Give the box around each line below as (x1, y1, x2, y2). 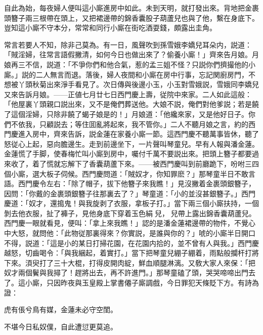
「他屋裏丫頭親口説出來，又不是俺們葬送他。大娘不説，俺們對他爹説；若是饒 (4, 99, 259, 109)
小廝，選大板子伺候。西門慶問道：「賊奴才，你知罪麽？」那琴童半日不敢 (11, 168, 248, 179)
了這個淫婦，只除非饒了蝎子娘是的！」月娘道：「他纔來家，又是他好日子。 (4, 108, 248, 119)
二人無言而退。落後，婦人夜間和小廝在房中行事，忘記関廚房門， (35, 69, 248, 79)
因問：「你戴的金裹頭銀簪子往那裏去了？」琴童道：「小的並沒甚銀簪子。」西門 (4, 188, 255, 198)
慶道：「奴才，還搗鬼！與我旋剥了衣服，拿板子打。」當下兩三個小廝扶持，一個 (4, 198, 259, 208)
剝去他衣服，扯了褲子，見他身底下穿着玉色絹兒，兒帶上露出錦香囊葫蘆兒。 (4, 207, 256, 218)
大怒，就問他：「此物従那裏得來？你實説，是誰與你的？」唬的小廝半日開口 (11, 228, 255, 238)
